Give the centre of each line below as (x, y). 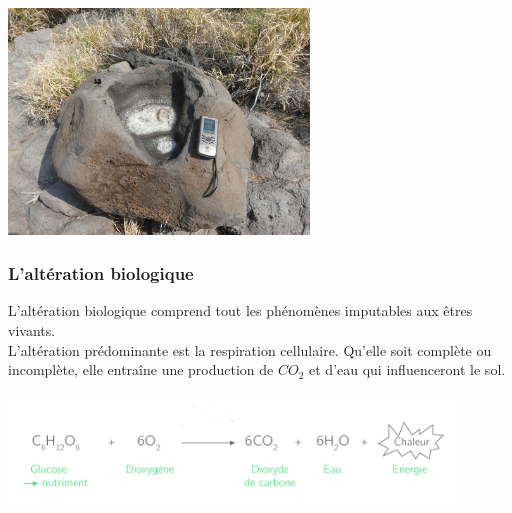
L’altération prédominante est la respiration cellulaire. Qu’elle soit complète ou (250, 349)
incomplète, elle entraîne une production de (141, 369)
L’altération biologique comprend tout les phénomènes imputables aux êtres (240, 310)
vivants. (32, 329)
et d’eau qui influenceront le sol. (407, 369)
